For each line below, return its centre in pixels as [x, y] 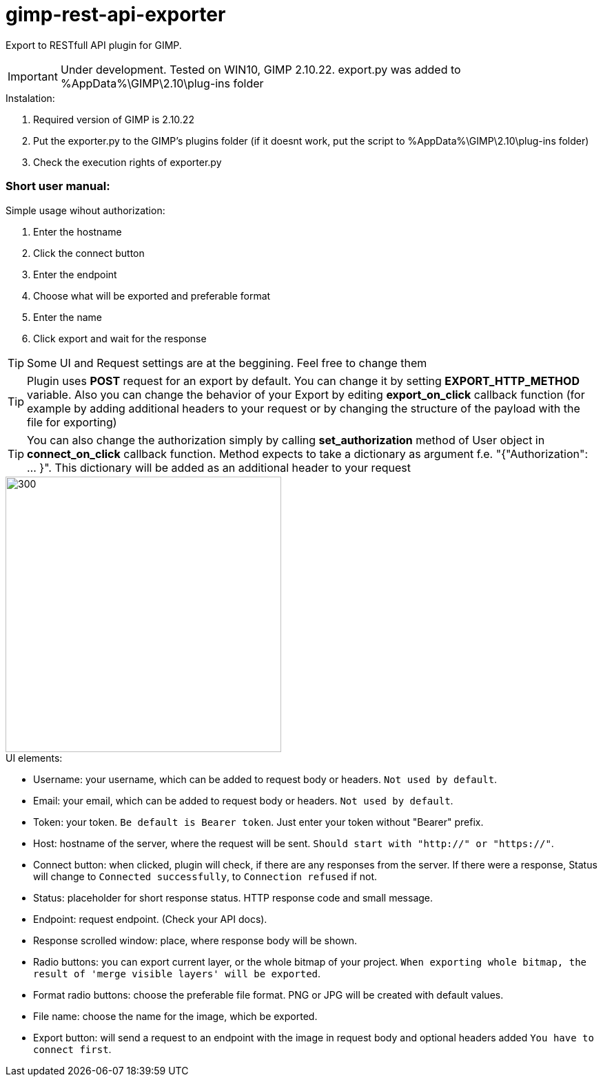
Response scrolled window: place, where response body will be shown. [195, 940]
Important [33, 76]
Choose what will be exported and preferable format [152, 295]
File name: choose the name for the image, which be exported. [175, 1016]
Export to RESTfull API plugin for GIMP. [94, 45]
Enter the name [68, 317]
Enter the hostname [78, 231]
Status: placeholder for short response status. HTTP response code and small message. [233, 897]
